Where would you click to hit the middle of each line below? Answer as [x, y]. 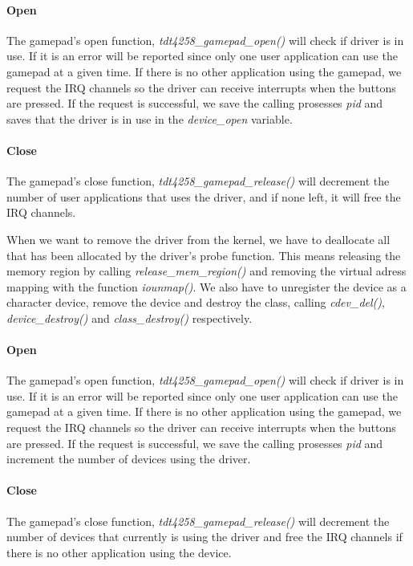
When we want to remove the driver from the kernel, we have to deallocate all [198, 239]
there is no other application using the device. [119, 552]
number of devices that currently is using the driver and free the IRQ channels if [204, 537]
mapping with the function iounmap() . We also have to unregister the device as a [206, 286]
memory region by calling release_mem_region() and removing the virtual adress [206, 271]
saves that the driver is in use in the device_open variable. [150, 118]
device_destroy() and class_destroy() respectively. [130, 318]
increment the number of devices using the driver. [129, 459]
